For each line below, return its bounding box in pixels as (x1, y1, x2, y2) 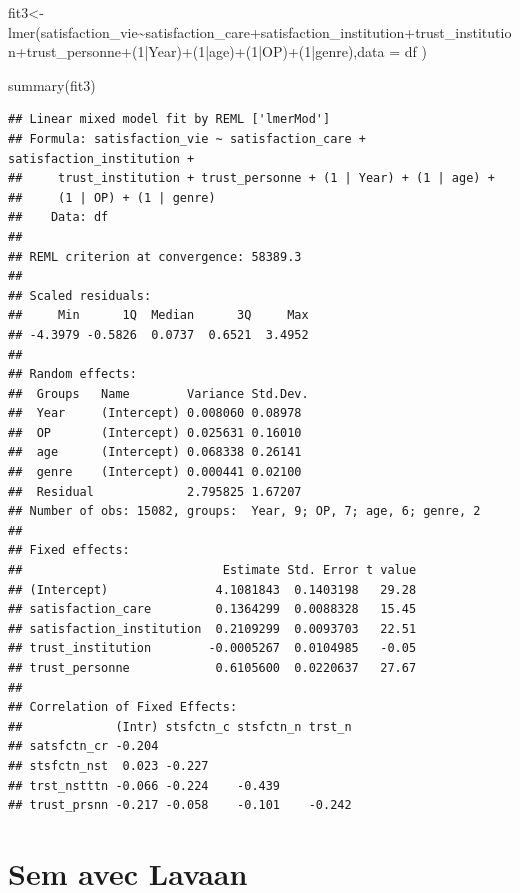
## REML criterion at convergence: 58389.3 (8, 249, 302, 264)
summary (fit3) (8, 74, 96, 95)
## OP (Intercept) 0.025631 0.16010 (8, 425, 302, 440)
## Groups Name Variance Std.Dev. (8, 386, 309, 401)
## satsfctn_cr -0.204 (8, 739, 159, 754)
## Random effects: (8, 367, 137, 382)
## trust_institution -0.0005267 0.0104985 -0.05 (8, 641, 417, 656)
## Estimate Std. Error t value (8, 563, 417, 578)
